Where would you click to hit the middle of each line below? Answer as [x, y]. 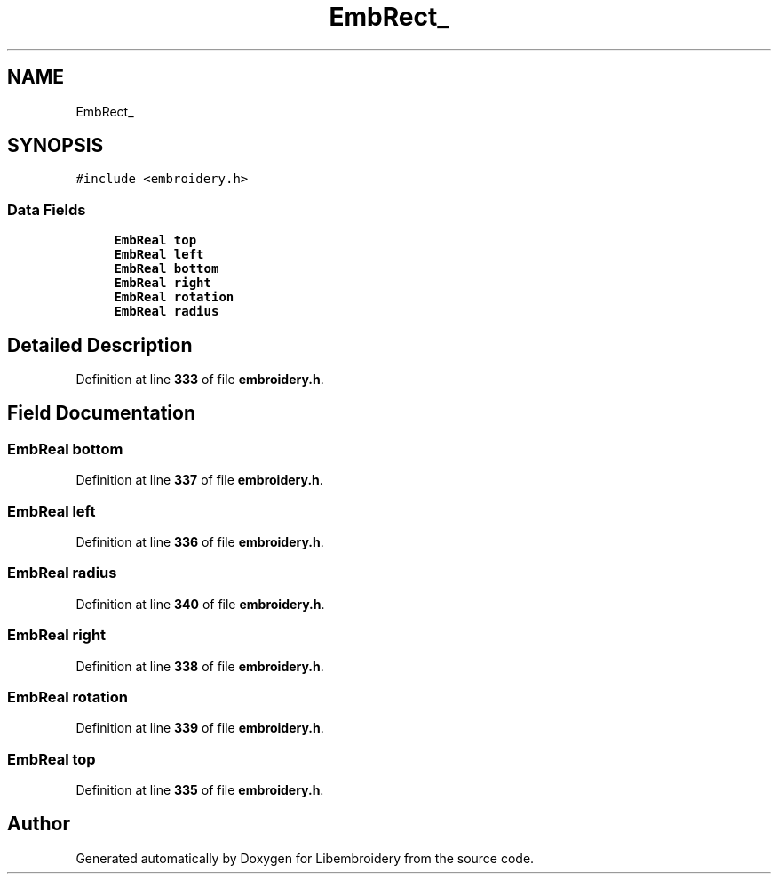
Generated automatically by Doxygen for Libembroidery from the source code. [305, 858]
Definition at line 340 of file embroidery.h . [200, 604]
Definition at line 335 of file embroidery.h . [200, 790]
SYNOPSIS [56, 146]
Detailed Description [100, 345]
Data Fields [47, 209]
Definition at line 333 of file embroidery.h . [200, 380]
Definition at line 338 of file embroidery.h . [200, 666]
